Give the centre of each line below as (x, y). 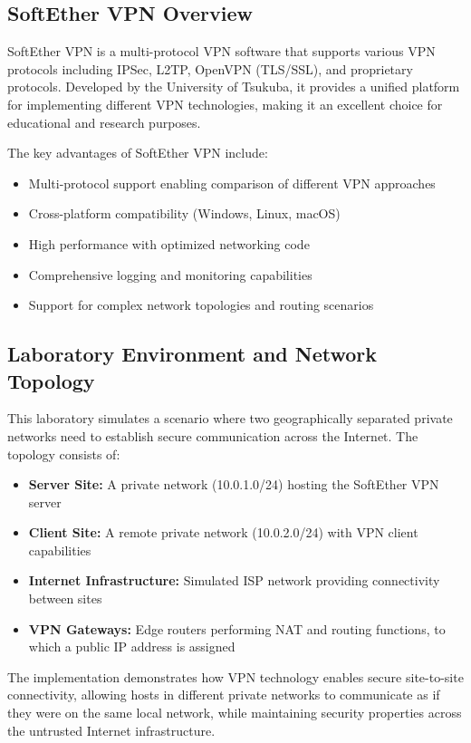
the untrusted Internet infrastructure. (111, 730)
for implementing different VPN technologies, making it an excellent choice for (225, 104)
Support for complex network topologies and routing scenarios (201, 305)
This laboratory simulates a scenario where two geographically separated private (230, 418)
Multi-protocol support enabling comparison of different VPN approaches (232, 183)
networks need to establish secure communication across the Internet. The (213, 435)
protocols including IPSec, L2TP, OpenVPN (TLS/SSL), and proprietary (210, 68)
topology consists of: (64, 454)
